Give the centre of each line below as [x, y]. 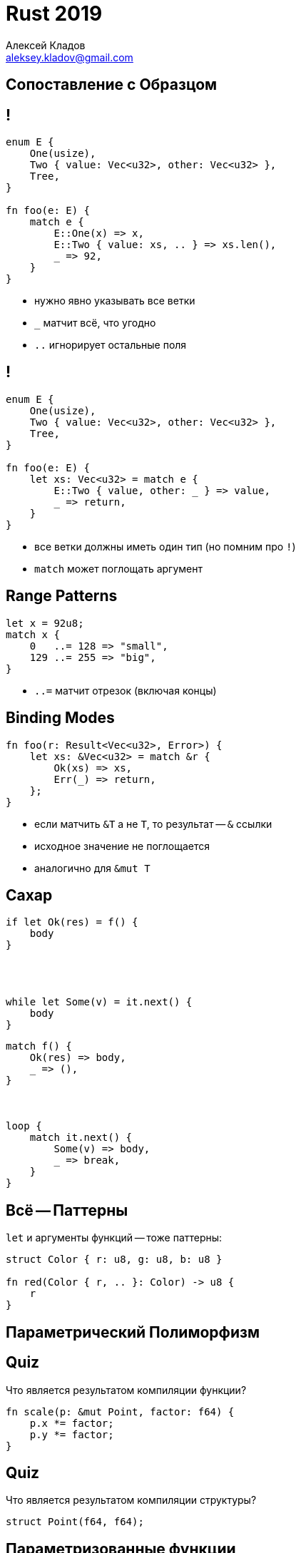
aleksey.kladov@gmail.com [70, 57]
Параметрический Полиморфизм [133, 1332]
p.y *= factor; [72, 1434]
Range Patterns [62, 596]
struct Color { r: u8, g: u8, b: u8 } [114, 1260]
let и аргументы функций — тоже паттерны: [114, 1238]
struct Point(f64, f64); [75, 1522]
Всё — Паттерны [67, 1210]
